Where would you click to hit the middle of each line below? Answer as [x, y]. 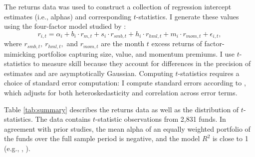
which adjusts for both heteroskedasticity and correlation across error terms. [121, 93]
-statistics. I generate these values [187, 16]
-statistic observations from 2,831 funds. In [161, 119]
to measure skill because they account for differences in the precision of [142, 63]
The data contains [63, 119]
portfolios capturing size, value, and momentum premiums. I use [136, 53]
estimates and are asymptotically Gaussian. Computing [89, 73]
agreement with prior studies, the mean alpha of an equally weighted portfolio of [127, 128]
